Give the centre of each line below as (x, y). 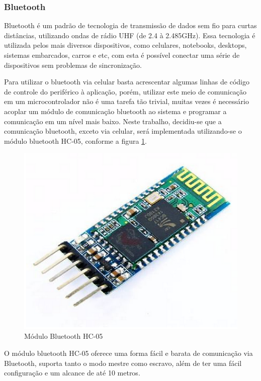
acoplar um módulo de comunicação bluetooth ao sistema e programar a (115, 111)
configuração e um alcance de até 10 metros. (72, 373)
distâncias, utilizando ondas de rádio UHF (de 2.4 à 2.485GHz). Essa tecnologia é (130, 35)
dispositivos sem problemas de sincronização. (73, 65)
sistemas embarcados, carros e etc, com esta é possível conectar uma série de (122, 55)
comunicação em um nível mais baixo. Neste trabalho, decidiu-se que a (113, 121)
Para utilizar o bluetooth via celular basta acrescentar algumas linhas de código (127, 82)
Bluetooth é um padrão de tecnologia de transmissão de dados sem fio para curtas (130, 25)
